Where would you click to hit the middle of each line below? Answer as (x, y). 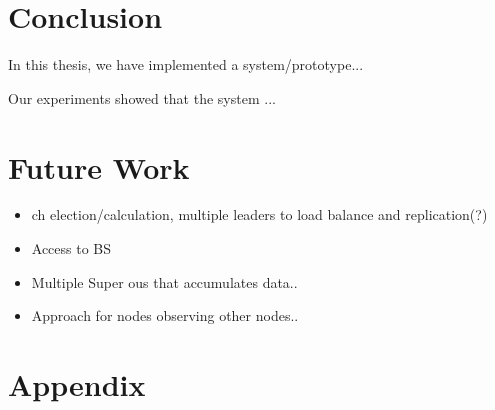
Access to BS (71, 248)
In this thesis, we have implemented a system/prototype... (186, 64)
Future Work (99, 166)
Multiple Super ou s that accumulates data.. (164, 281)
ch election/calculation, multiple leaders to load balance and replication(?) (259, 214)
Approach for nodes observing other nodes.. (165, 315)
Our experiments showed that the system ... (142, 97)
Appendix (77, 384)
